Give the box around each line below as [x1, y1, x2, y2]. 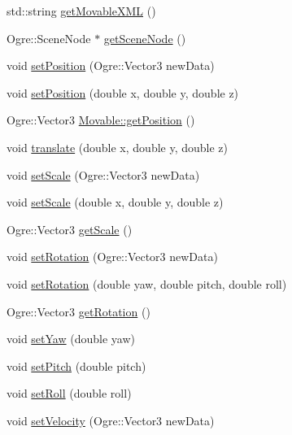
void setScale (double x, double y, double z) [7, 194, 224, 211]
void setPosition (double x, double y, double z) [7, 84, 239, 101]
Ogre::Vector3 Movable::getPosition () [7, 111, 195, 128]
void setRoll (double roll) [7, 385, 132, 402]
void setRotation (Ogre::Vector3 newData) [7, 248, 218, 265]
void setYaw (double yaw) [7, 330, 135, 347]
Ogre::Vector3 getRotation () [7, 302, 150, 320]
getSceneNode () [103, 29, 186, 46]
